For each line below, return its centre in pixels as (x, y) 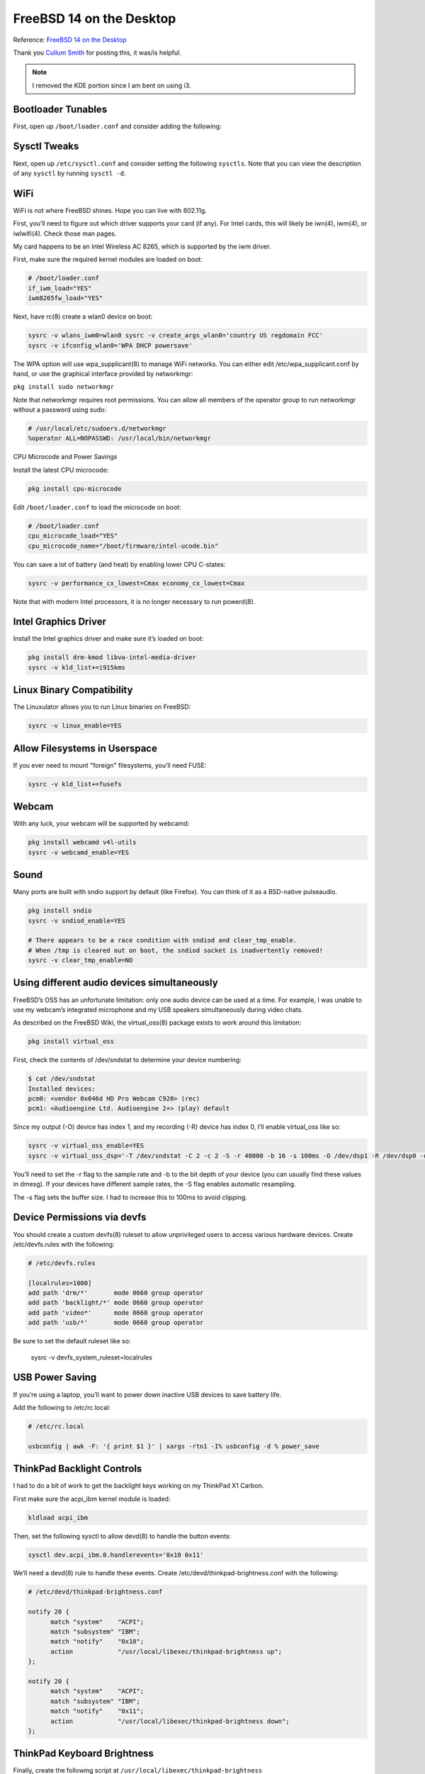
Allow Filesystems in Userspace (85, 748)
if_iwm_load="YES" (60, 288)
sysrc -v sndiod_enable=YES (76, 920)
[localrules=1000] (60, 1283)
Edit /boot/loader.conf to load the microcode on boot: (97, 507)
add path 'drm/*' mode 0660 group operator (116, 1293)
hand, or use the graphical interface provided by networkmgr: (103, 373)
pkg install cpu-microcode (75, 489)
